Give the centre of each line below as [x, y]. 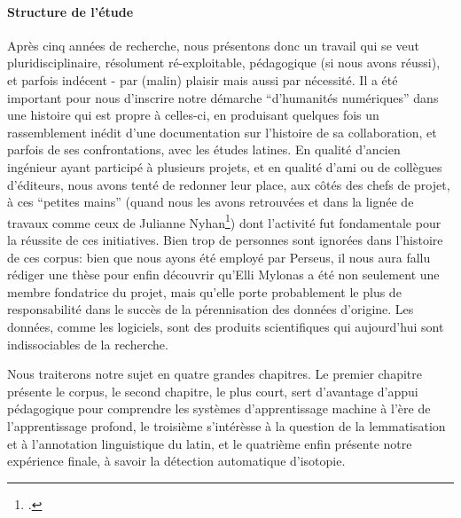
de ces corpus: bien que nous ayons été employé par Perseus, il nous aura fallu [219, 257]
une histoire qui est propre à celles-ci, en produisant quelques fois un [193, 115]
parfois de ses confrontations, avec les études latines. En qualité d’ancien [204, 149]
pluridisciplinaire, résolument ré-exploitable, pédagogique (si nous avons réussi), [224, 63]
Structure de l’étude [70, 11]
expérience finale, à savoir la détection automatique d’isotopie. [176, 461]
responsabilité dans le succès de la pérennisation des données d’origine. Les [211, 309]
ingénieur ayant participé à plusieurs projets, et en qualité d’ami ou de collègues [225, 166]
